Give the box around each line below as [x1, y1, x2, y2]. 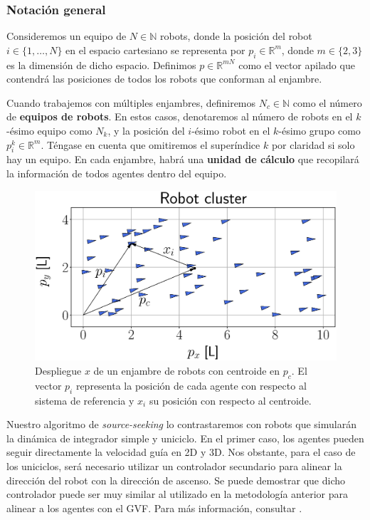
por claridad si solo [271, 137, 355, 152]
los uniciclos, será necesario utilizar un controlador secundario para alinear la [6, 459, 342, 474]
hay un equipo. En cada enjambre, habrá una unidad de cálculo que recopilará [6, 152, 359, 167]
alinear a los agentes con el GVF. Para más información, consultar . [6, 500, 302, 515]
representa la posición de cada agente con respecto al [75, 378, 307, 392]
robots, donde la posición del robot [159, 28, 312, 43]
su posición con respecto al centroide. [149, 392, 312, 407]
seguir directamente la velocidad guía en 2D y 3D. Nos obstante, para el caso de [6, 444, 356, 459]
